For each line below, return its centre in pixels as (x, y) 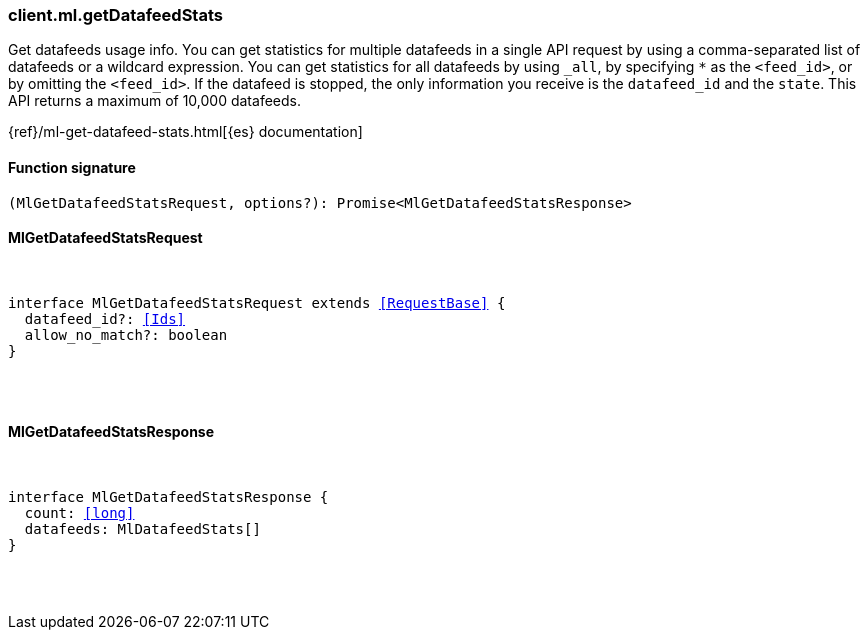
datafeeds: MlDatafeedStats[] (142, 529)
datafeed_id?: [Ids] (105, 318)
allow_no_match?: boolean (126, 334)
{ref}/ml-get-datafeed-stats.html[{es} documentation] (185, 132)
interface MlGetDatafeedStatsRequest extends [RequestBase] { (257, 302)
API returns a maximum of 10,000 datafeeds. (154, 101)
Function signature (72, 167)
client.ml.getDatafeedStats (115, 15)
